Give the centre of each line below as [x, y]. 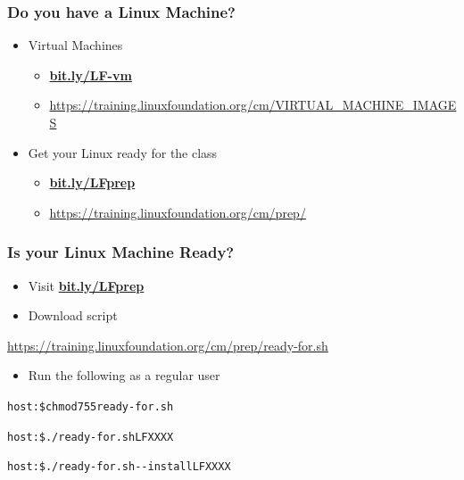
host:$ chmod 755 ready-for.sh [91, 406]
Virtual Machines [75, 45]
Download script [73, 315]
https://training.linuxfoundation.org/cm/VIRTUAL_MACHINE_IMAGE [253, 105]
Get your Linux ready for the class [123, 152]
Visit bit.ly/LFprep [86, 285]
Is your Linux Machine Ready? [121, 252]
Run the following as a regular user [124, 375]
